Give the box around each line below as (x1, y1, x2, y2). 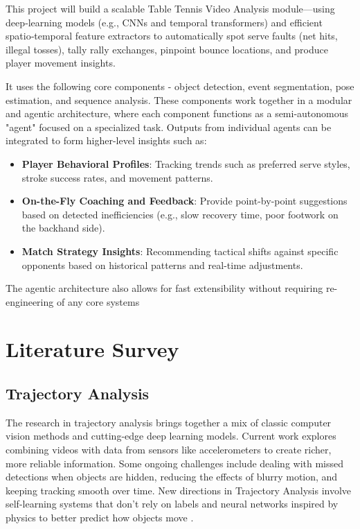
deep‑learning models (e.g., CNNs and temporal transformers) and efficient (6, 15, 323, 29)
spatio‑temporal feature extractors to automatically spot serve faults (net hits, (6, 28, 338, 43)
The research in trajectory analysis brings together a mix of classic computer (6, 415, 332, 429)
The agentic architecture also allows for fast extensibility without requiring (6, 281, 323, 295)
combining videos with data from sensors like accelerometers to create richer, (6, 442, 332, 457)
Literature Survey (6, 335, 179, 363)
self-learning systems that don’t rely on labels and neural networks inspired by (6, 496, 339, 511)
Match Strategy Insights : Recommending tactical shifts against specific (21, 243, 339, 258)
